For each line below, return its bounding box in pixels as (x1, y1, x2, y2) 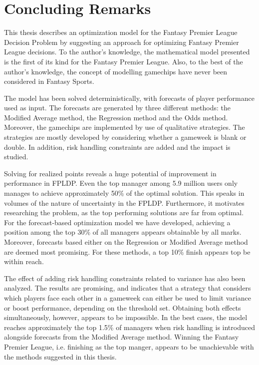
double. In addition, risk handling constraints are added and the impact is (4, 141, 231, 152)
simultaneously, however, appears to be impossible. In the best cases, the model (4, 312, 248, 323)
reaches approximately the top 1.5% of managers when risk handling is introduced (4, 322, 255, 332)
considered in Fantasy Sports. (4, 76, 94, 86)
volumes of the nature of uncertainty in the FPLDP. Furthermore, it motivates (4, 197, 245, 208)
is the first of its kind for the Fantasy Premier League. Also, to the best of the (4, 56, 243, 66)
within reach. (4, 256, 44, 267)
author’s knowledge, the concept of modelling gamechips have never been (4, 66, 228, 76)
